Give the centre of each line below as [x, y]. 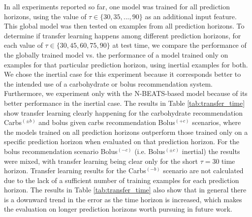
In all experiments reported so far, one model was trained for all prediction [117, 6]
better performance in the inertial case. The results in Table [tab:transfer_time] [125, 103]
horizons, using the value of [45, 16]
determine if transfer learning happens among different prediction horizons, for [123, 35]
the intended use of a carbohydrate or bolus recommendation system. [108, 83]
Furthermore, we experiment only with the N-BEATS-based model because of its [126, 93]
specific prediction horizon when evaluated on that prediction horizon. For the [122, 141]
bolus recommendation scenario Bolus [61, 151]
